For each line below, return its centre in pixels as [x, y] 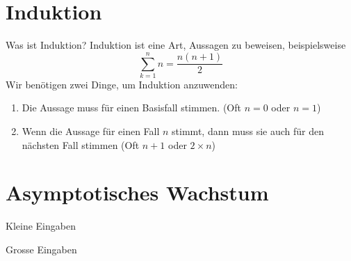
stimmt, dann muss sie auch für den [248, 131]
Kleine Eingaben [41, 226]
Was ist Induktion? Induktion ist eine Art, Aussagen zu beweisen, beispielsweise [176, 45]
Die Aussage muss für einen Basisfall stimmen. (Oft [131, 108]
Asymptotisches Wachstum [137, 192]
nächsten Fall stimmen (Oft [81, 144]
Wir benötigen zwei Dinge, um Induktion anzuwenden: [122, 84]
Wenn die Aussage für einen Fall [91, 131]
